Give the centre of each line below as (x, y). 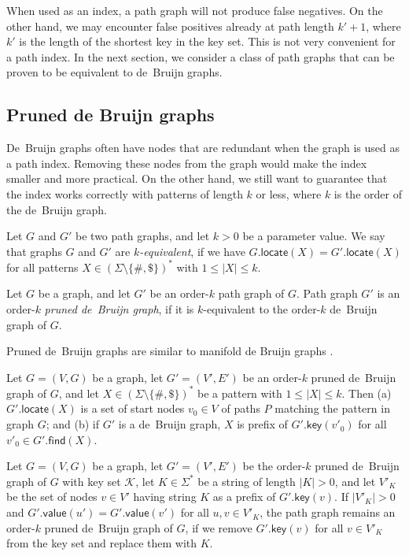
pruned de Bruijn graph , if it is (119, 309)
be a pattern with (240, 393)
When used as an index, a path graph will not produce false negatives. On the (195, 10)
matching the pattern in (332, 408)
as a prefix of (244, 497)
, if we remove (219, 527)
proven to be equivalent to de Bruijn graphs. (114, 72)
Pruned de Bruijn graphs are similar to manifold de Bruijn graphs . (170, 351)
